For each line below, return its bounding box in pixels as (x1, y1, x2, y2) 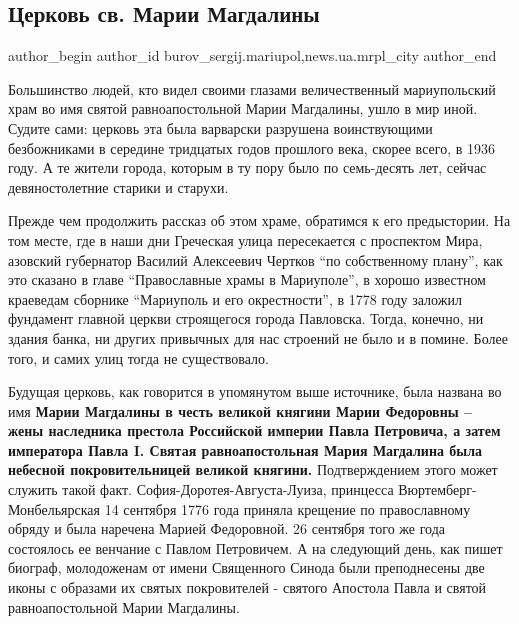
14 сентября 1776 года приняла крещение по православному (104, 498, 471, 519)
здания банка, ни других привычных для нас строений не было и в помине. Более (8, 327, 508, 348)
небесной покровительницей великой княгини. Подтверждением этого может (8, 459, 498, 480)
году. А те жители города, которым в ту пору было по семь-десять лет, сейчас (8, 157, 487, 178)
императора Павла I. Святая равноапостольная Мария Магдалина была (8, 439, 483, 460)
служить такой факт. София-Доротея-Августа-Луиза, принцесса (8, 479, 394, 500)
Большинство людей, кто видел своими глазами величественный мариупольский (8, 78, 496, 99)
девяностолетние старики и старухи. (8, 176, 229, 197)
